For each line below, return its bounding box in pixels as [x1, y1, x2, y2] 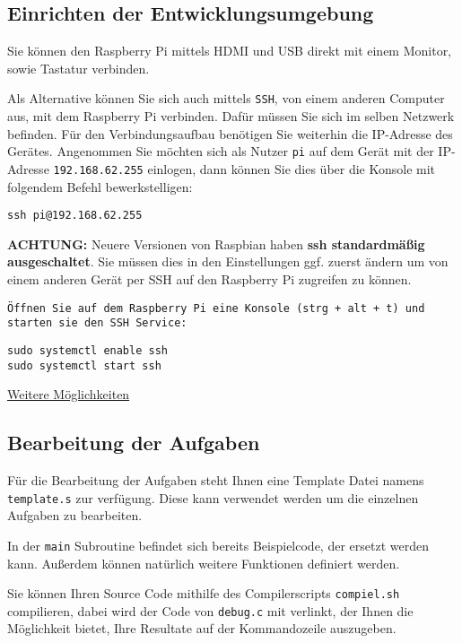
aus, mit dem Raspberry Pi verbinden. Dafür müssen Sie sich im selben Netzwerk [7, 107, 455, 126]
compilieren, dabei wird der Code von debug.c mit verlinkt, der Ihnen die [7, 601, 414, 620]
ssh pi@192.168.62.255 [7, 209, 143, 222]
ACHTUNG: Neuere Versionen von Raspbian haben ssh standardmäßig [7, 234, 425, 253]
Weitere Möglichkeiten [7, 385, 130, 404]
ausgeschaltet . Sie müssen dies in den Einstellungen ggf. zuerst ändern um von [7, 252, 449, 271]
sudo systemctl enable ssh [7, 343, 168, 357]
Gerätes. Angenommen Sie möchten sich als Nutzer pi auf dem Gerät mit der [7, 142, 434, 161]
